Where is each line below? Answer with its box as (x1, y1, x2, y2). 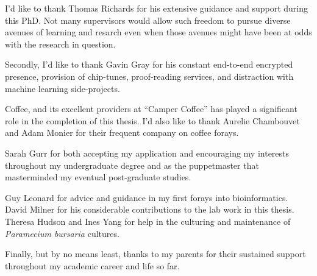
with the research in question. (5, 37, 116, 50)
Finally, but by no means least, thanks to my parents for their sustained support (5, 247, 306, 260)
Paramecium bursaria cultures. (5, 227, 119, 239)
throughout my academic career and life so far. (5, 259, 180, 272)
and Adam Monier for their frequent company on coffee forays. (5, 126, 239, 139)
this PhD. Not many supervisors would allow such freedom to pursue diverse (5, 13, 291, 26)
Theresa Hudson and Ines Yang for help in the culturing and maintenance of (5, 214, 291, 227)
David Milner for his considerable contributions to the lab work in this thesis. (5, 203, 294, 216)
